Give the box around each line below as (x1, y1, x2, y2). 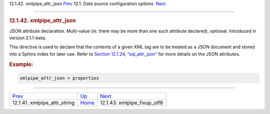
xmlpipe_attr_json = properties (19, 75, 99, 81)
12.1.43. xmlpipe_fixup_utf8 (100, 100, 163, 107)
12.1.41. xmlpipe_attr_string (12, 100, 75, 107)
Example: (9, 61, 33, 68)
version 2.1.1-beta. (9, 35, 46, 41)
